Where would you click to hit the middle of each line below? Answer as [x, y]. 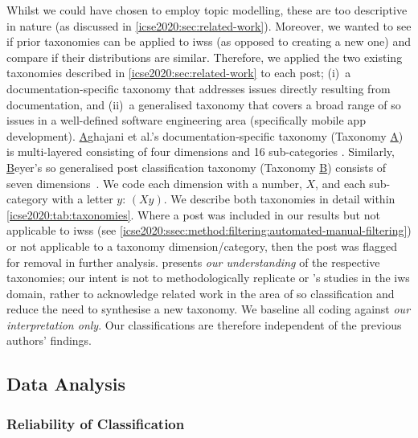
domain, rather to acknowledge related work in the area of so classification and [201, 293]
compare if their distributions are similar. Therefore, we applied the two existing [205, 57]
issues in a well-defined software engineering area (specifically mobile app [186, 120]
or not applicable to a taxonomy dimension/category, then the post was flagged [202, 246]
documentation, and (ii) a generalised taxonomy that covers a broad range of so [204, 104]
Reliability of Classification [96, 423]
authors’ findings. [49, 340]
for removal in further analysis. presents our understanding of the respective [193, 262]
